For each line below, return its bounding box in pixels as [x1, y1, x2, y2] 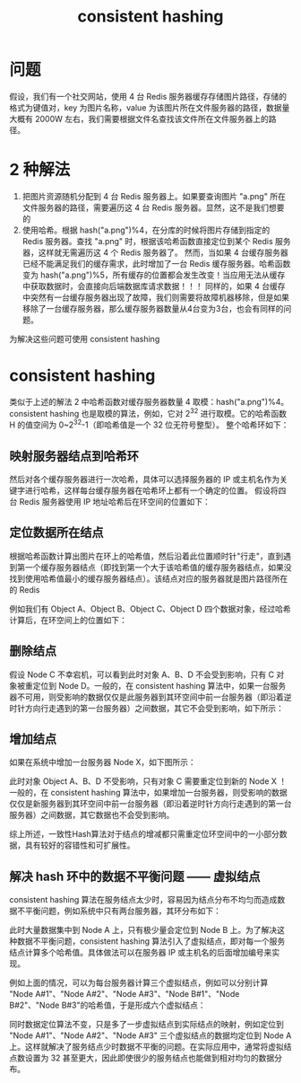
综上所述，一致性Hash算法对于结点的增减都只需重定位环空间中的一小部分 [9, 829, 279, 840]
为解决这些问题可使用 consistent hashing [9, 333, 160, 344]
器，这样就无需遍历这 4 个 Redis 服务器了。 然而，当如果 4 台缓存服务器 [21, 247, 288, 258]
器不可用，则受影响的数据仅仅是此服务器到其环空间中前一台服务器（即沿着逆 [9, 691, 292, 702]
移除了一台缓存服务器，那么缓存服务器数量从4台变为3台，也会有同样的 [21, 303, 284, 313]
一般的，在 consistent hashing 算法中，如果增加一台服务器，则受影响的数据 [9, 788, 288, 798]
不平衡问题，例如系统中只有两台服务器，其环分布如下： [16, 905, 221, 917]
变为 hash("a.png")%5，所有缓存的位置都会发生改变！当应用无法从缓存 [21, 269, 286, 280]
